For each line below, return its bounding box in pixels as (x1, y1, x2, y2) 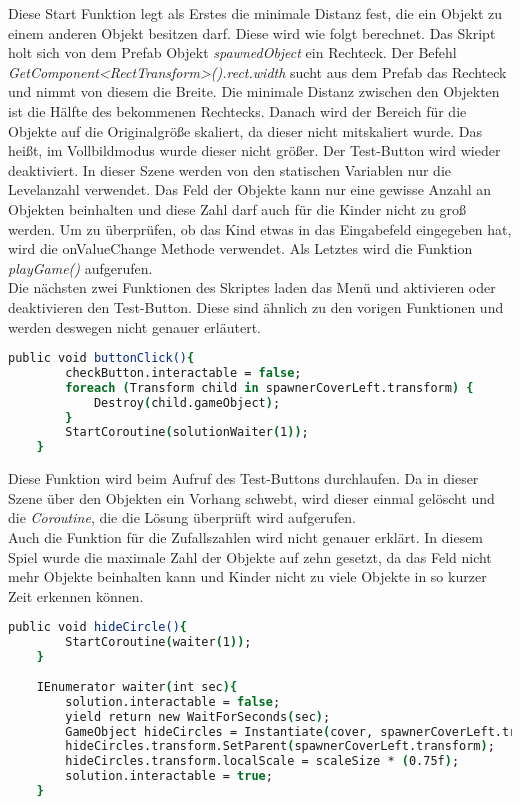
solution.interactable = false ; (65, 694, 281, 709)
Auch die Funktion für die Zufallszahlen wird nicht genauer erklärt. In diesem (8, 527, 484, 547)
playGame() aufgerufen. (8, 257, 153, 278)
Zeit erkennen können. (8, 585, 144, 606)
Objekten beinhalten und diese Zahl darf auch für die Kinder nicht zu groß (8, 198, 467, 219)
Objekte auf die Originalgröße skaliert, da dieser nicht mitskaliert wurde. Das (8, 120, 483, 141)
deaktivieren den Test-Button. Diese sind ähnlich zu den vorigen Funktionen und (8, 296, 504, 317)
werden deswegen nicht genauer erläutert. (8, 316, 261, 337)
